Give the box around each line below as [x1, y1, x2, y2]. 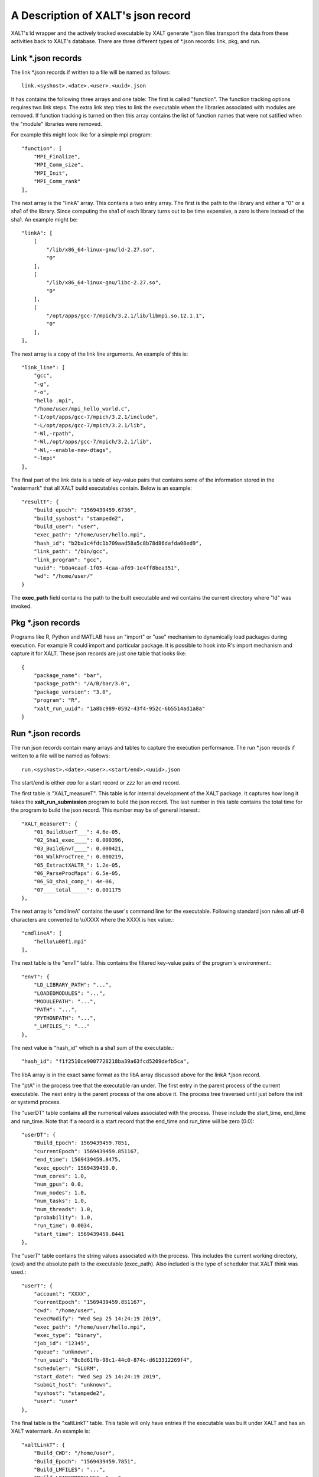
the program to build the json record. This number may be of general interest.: [11, 806, 201, 814]
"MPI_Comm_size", [33, 161, 84, 168]
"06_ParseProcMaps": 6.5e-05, [33, 870, 121, 877]
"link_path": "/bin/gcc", [33, 548, 109, 555]
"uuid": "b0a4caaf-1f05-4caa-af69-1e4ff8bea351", [33, 564, 180, 571]
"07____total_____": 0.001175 [33, 886, 121, 893]
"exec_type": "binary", [33, 1332, 103, 1339]
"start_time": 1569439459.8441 [33, 1231, 125, 1237]
